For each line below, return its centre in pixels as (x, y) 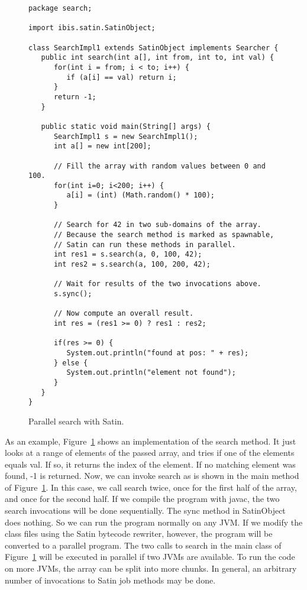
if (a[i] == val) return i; (122, 77)
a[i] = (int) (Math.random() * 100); (140, 195)
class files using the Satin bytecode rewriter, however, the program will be (139, 534)
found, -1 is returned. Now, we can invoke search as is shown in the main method (152, 476)
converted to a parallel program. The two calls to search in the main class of (143, 545)
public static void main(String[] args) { (126, 126)
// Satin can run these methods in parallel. (145, 244)
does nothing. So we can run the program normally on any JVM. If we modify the (154, 522)
